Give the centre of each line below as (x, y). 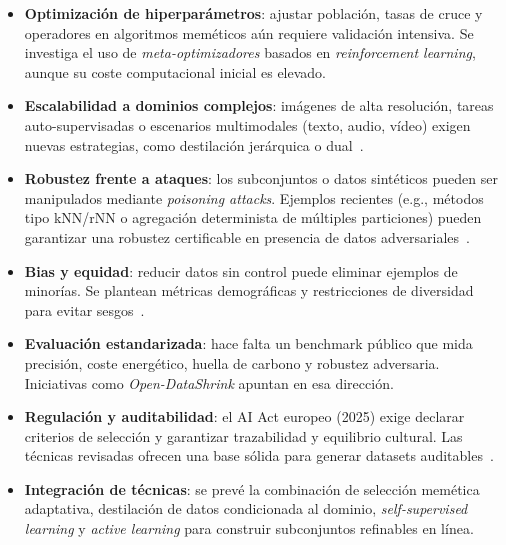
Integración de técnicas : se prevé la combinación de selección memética (252, 488)
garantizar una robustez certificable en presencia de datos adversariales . (247, 236)
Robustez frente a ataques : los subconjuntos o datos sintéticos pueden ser (261, 178)
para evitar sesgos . (84, 309)
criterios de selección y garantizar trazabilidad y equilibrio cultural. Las (243, 435)
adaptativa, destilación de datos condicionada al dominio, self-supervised (246, 508)
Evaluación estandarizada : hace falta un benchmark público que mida (248, 343)
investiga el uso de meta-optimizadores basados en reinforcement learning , (250, 52)
